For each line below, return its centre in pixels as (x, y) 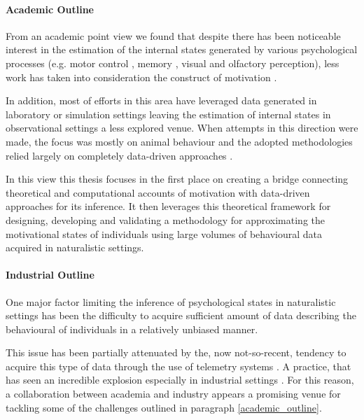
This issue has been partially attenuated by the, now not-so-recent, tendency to (176, 352)
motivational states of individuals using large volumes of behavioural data (164, 233)
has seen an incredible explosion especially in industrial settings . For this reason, (180, 380)
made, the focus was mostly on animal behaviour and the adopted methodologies (179, 141)
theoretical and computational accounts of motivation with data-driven (158, 192)
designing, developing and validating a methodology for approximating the (166, 219)
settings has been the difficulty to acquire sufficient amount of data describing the (181, 315)
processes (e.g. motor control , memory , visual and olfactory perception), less (173, 63)
